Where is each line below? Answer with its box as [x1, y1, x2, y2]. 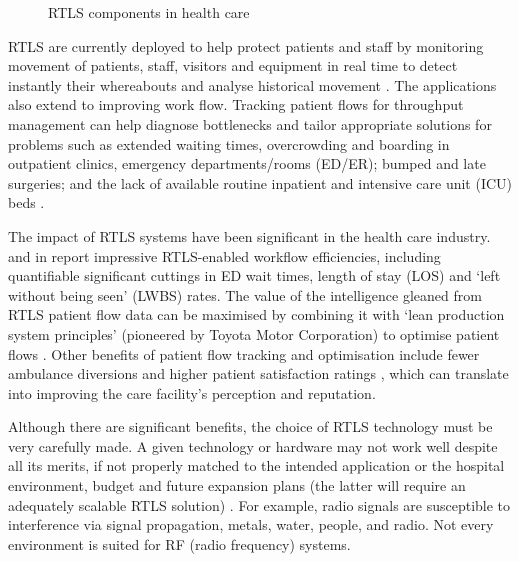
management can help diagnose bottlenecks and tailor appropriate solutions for [8, 113, 492, 134]
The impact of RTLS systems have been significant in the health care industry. [8, 225, 491, 246]
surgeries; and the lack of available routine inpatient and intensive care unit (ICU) [8, 172, 513, 193]
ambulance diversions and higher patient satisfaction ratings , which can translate [8, 363, 509, 384]
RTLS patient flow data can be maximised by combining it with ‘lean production [8, 304, 505, 325]
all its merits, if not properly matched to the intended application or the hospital [8, 455, 505, 476]
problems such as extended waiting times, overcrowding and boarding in [8, 133, 450, 154]
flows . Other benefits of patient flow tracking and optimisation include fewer [8, 343, 480, 364]
